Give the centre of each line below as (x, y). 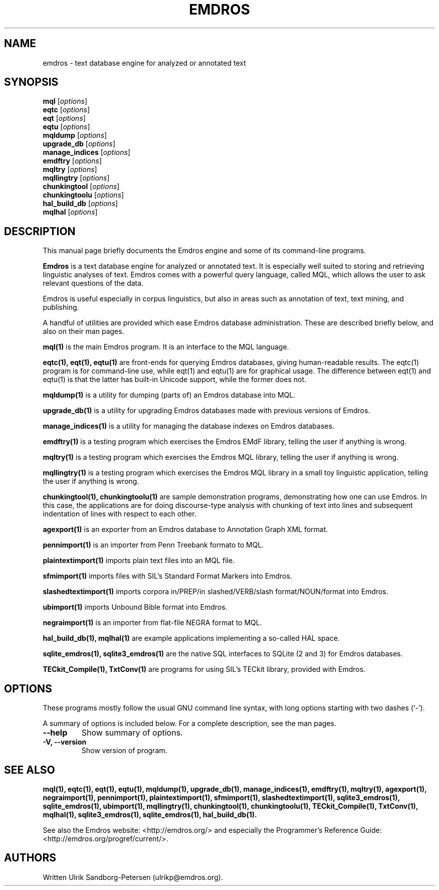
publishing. (61, 307)
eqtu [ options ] (66, 127)
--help (55, 733)
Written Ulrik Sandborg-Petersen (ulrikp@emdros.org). (133, 877)
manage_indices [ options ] (86, 152)
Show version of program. (124, 751)
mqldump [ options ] (75, 135)
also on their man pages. (83, 331)
